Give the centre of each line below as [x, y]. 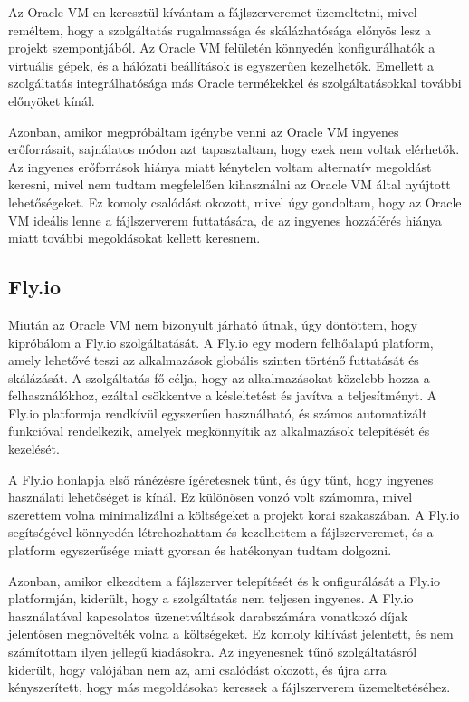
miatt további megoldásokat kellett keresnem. [134, 238]
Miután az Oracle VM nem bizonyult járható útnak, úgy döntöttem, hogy [213, 324]
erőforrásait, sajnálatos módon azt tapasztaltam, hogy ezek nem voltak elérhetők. [234, 149]
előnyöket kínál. [52, 100]
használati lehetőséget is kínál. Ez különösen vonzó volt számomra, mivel [211, 497]
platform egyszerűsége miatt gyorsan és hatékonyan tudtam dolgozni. [200, 550]
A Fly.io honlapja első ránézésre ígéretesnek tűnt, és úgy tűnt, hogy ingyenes [221, 479]
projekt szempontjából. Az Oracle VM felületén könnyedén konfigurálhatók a [222, 48]
